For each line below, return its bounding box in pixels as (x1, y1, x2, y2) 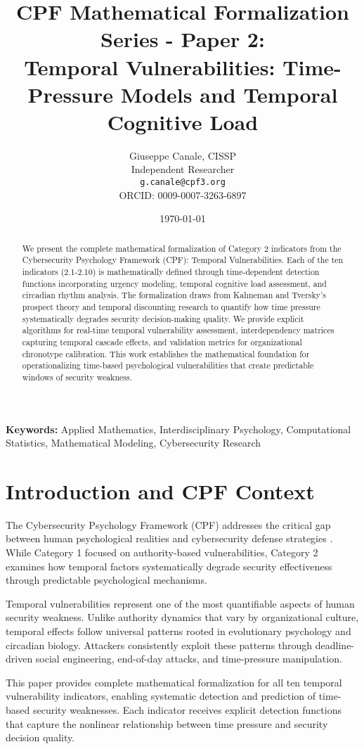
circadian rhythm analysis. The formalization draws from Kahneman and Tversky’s (22, 289, 327, 301)
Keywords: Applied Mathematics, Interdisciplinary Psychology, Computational (6, 421, 351, 436)
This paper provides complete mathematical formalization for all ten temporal (6, 674, 342, 689)
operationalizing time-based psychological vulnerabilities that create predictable (22, 359, 314, 371)
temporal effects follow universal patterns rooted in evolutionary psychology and (6, 624, 351, 639)
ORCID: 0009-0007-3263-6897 (119, 187, 247, 202)
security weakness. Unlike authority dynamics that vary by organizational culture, (6, 610, 359, 625)
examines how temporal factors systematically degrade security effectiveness (6, 558, 332, 573)
